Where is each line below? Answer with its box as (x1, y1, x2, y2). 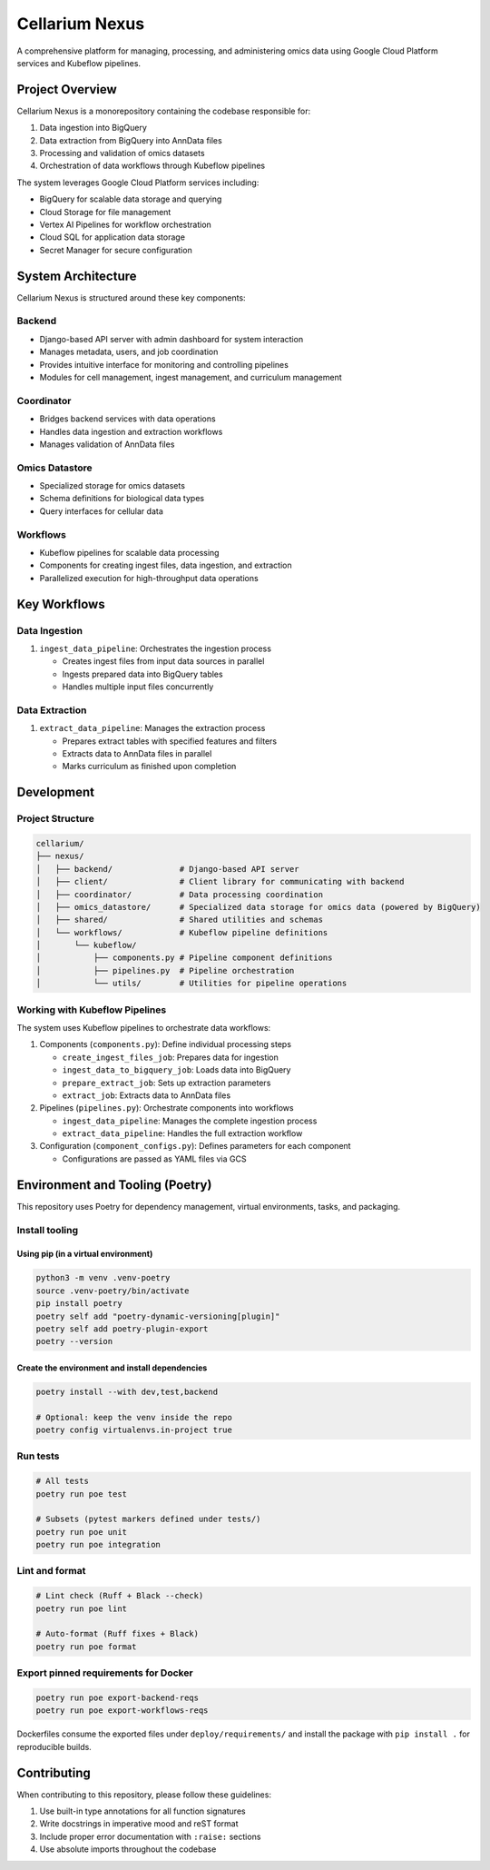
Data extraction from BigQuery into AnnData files (39, 134, 222, 145)
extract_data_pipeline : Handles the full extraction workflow (62, 1128, 303, 1139)
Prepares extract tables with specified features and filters (62, 736, 277, 747)
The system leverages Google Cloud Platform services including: (16, 177, 260, 188)
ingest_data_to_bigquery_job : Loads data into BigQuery (62, 1064, 291, 1075)
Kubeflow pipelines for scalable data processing (39, 547, 220, 558)
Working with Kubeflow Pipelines (16, 1004, 167, 1016)
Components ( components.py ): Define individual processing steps (39, 1039, 292, 1050)
